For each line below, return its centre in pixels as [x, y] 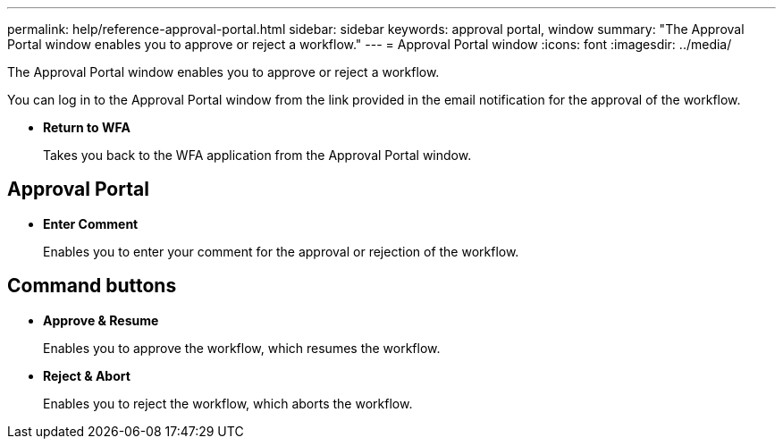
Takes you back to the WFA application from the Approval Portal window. [257, 155]
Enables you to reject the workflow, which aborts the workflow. [228, 403]
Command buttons [92, 286]
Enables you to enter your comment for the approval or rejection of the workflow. [281, 251]
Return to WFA [87, 127]
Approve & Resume [101, 320]
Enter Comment [91, 223]
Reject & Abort [87, 375]
